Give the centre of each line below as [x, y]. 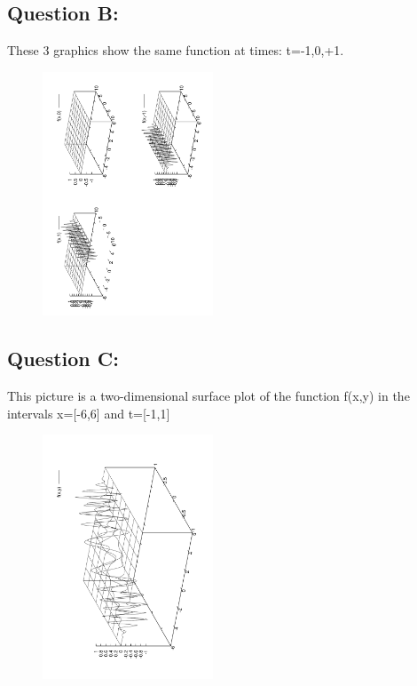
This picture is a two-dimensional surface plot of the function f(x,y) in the [208, 396]
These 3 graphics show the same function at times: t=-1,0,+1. [176, 50]
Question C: [63, 359]
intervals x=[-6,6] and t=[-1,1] [89, 413]
